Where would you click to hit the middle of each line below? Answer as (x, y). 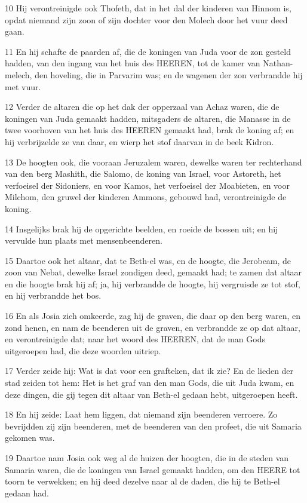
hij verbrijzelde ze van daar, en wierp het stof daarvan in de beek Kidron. (139, 141)
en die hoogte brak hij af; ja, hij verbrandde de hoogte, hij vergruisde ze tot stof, (153, 283)
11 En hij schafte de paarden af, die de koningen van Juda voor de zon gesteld (148, 51)
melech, (19, 74)
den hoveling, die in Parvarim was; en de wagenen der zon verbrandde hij (169, 74)
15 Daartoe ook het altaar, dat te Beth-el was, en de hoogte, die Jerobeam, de (148, 260)
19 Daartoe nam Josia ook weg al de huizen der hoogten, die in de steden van (147, 458)
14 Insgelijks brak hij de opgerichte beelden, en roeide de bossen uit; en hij (142, 229)
